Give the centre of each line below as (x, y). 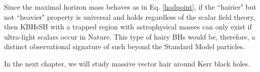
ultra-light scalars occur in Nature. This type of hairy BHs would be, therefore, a (130, 36)
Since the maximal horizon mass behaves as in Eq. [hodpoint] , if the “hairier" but (130, 7)
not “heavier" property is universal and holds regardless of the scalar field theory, (130, 16)
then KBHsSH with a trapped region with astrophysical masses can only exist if (128, 27)
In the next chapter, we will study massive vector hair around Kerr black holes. (127, 63)
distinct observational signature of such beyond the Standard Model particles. (124, 46)
